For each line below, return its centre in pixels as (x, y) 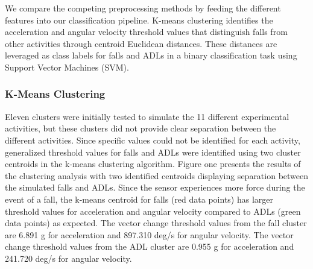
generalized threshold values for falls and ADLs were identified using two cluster (153, 152)
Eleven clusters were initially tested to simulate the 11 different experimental (147, 116)
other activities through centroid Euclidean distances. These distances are (141, 43)
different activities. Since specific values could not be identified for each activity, (153, 140)
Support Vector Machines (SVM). (67, 67)
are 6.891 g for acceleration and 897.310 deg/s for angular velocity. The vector (149, 234)
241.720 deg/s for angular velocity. (68, 258)
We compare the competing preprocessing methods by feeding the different (143, 8)
